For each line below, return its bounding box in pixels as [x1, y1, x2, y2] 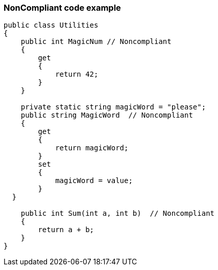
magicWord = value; [55, 176, 133, 185]
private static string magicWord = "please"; [20, 103, 206, 111]
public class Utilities [4, 21, 99, 30]
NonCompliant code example [4, 3, 121, 13]
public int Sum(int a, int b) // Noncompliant [20, 209, 215, 218]
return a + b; [38, 226, 94, 234]
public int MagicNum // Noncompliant [20, 37, 172, 46]
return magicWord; [55, 144, 129, 152]
